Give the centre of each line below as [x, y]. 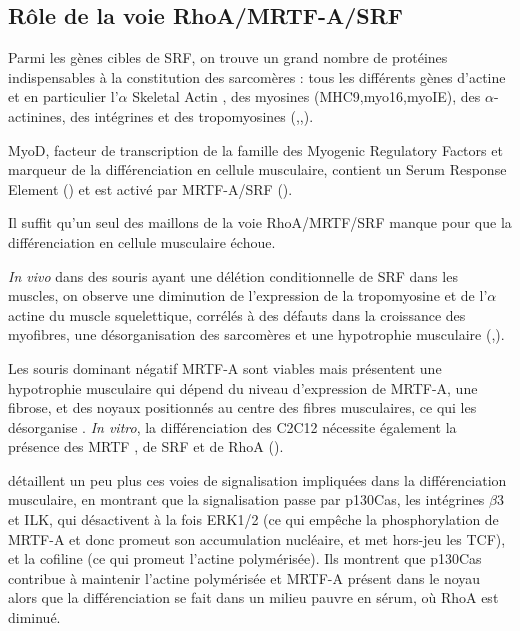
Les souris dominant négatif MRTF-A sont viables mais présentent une [225, 367]
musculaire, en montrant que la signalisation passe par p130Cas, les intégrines [246, 499]
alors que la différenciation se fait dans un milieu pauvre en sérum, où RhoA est [253, 597]
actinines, [37, 115]
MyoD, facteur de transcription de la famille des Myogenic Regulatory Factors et [255, 149]
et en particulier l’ [63, 96]
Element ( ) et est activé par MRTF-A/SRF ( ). [150, 188]
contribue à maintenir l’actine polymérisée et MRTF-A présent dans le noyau [244, 577]
